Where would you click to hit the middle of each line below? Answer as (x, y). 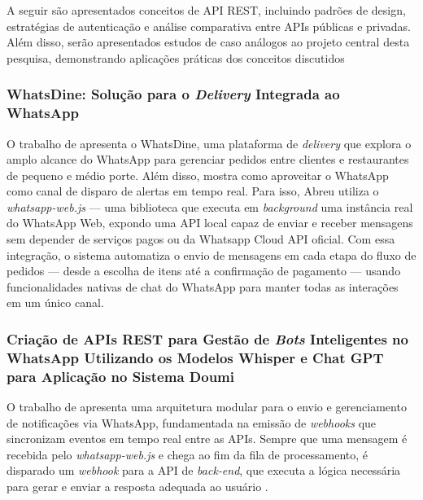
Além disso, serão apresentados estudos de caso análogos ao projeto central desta (208, 42)
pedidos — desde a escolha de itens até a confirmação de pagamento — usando (204, 271)
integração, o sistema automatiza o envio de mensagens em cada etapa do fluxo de (211, 254)
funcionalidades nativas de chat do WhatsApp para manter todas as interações (203, 286)
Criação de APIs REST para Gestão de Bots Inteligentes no (207, 338)
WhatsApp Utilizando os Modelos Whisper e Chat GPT (195, 357)
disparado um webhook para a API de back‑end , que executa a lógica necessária (204, 470)
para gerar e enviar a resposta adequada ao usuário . (137, 487)
